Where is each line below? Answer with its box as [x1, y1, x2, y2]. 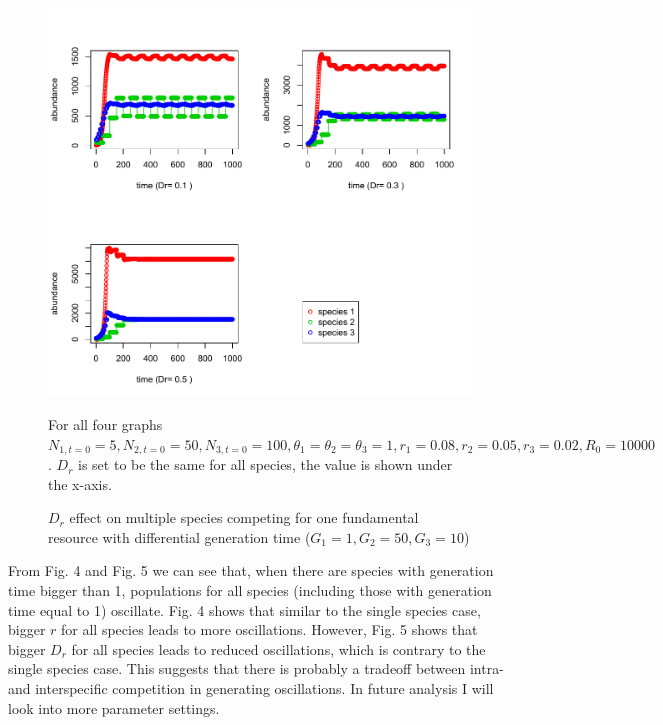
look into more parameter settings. [8, 697, 220, 718]
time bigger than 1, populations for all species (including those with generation [8, 580, 492, 601]
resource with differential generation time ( [48, 526, 311, 547]
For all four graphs [48, 414, 163, 435]
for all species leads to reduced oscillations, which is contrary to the [71, 638, 486, 659]
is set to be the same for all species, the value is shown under [78, 454, 453, 475]
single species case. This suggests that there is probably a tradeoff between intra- [8, 658, 504, 679]
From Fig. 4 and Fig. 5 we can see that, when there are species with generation [8, 560, 494, 581]
